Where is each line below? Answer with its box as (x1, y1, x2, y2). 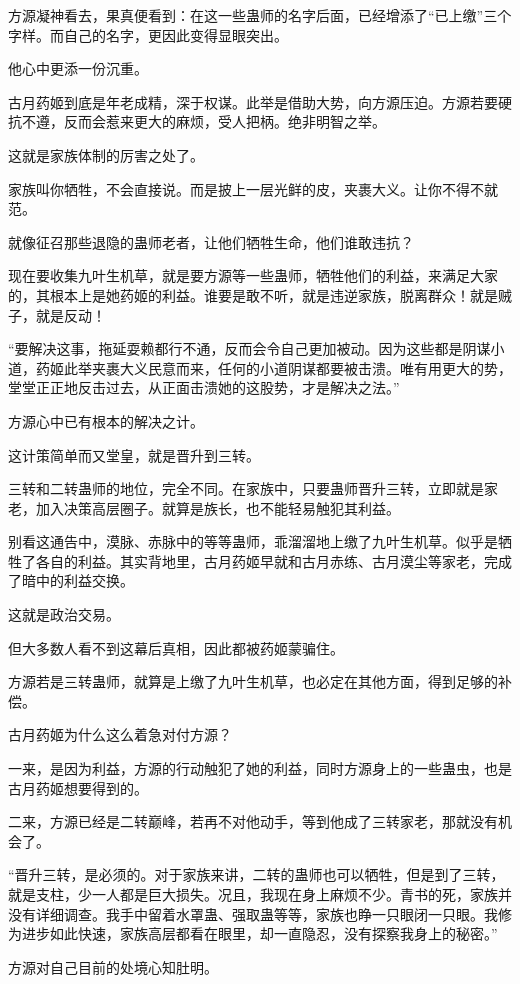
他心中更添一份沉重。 (8, 58, 148, 79)
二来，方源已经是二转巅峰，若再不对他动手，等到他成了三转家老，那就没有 (8, 811, 498, 832)
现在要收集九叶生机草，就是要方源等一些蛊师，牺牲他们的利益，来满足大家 (8, 265, 498, 286)
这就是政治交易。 (8, 604, 120, 625)
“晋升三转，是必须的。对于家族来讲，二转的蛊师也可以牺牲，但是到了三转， (8, 864, 505, 885)
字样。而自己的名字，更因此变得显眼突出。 (8, 24, 288, 45)
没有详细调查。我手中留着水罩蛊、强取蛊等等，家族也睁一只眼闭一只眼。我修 (8, 903, 512, 924)
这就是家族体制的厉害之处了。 (8, 144, 204, 165)
